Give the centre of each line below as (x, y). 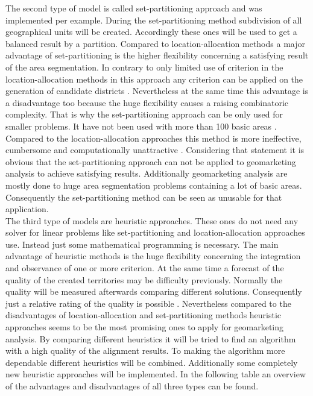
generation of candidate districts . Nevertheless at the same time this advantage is (157, 91)
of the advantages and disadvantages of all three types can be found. (132, 386)
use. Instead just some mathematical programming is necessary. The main (142, 244)
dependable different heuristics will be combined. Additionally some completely (152, 362)
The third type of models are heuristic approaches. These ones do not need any (152, 220)
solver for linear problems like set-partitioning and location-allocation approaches (155, 232)
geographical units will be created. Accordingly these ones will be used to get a (151, 32)
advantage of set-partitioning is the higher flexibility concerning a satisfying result (157, 55)
